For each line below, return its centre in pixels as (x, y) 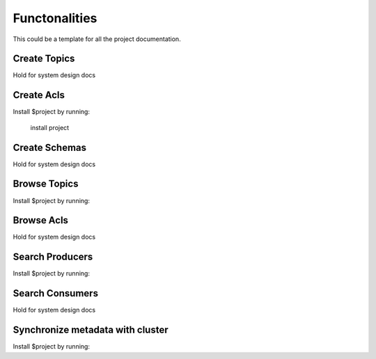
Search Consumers (56, 293)
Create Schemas (50, 147)
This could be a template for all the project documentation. (97, 39)
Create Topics (44, 59)
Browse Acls (41, 220)
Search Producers (53, 257)
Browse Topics (46, 184)
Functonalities (55, 18)
